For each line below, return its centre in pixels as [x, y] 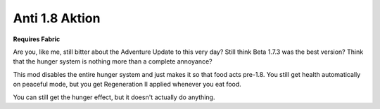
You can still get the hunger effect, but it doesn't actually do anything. [114, 97]
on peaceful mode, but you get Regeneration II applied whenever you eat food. [127, 85]
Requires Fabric [37, 39]
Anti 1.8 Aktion [57, 18]
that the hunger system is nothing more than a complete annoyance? [113, 61]
